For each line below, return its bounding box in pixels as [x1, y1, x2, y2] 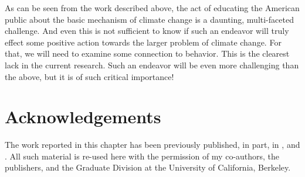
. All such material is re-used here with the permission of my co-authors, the [5, 150, 280, 162]
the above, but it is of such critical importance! [5, 70, 174, 82]
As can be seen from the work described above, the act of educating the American [5, 2, 300, 13]
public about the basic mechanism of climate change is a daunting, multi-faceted [5, 13, 294, 25]
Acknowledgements [5, 105, 161, 129]
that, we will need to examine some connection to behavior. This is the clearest [5, 47, 290, 60]
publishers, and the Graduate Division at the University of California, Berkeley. [5, 161, 291, 173]
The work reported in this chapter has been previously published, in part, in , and [5, 138, 300, 151]
